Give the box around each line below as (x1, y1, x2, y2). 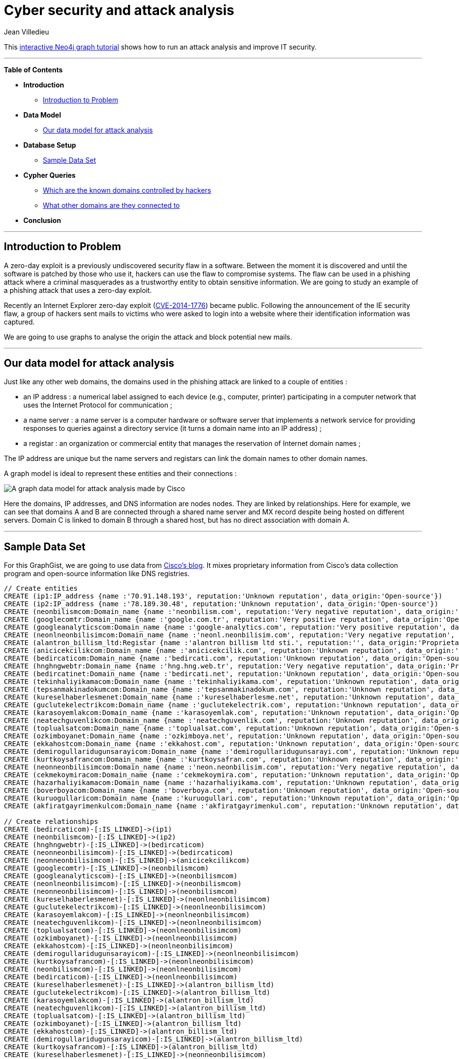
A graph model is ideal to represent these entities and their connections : (4, 469, 237, 478)
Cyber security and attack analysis (4, 2, 234, 18)
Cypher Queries (23, 171, 76, 179)
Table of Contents (4, 65, 63, 74)
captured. (4, 317, 35, 326)
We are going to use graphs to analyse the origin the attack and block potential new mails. (4, 332, 292, 341)
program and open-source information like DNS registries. (4, 569, 190, 578)
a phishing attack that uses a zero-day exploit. (4, 286, 152, 294)
